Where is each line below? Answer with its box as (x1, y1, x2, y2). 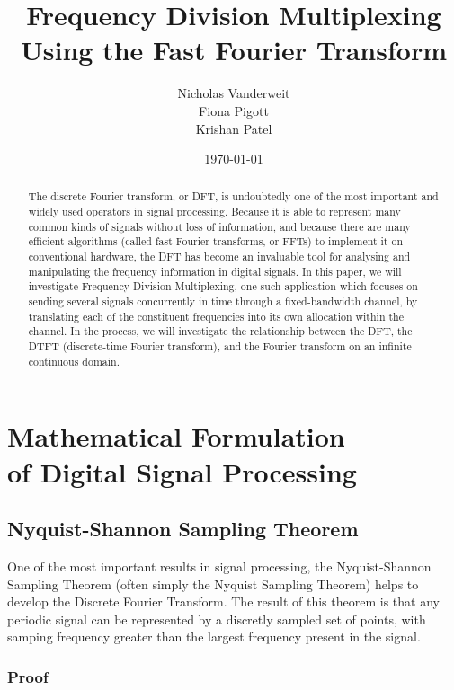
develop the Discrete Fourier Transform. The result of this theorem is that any (7, 592, 440, 611)
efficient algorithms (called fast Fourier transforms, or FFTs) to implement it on (28, 234, 403, 249)
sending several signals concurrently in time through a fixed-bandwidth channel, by (28, 294, 418, 309)
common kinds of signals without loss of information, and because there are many (28, 218, 411, 234)
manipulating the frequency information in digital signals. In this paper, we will (28, 263, 402, 279)
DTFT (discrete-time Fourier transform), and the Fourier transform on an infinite (28, 339, 412, 354)
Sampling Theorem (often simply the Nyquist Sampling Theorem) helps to (7, 574, 419, 593)
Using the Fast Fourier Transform (20, 31, 447, 68)
